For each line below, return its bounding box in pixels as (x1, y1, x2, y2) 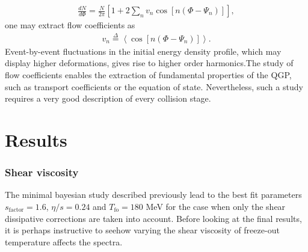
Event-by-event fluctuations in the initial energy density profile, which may (5, 45, 282, 57)
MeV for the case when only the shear (146, 200, 286, 213)
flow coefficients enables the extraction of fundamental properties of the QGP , (5, 69, 292, 81)
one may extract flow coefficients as (5, 19, 135, 31)
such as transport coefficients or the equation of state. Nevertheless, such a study (5, 80, 303, 93)
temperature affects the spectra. (5, 235, 123, 248)
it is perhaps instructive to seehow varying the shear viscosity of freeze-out (5, 224, 280, 236)
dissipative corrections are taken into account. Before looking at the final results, (5, 212, 302, 224)
